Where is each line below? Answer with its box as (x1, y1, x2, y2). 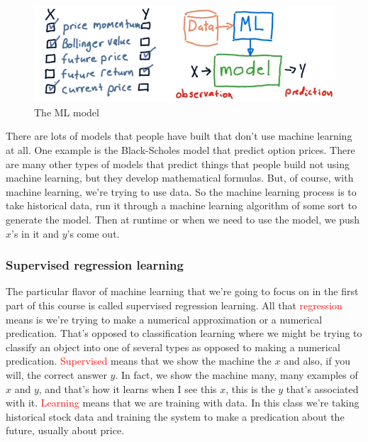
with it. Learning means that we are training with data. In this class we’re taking (6, 395, 359, 410)
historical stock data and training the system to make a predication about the (6, 409, 345, 424)
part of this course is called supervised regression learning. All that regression (6, 297, 342, 312)
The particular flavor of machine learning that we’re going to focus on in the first (6, 284, 359, 299)
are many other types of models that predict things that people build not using (6, 156, 350, 171)
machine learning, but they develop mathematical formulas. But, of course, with (6, 170, 354, 185)
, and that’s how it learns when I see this (38, 381, 217, 396)
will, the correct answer (6, 367, 107, 382)
